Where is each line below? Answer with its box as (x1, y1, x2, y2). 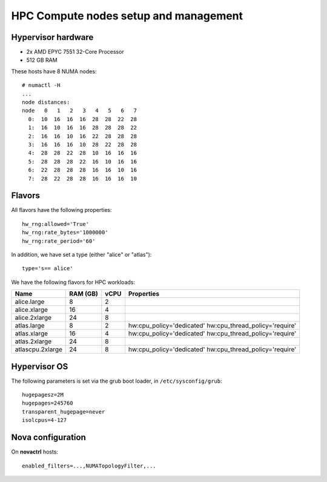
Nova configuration (11, 432, 86, 443)
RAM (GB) (68, 289, 98, 298)
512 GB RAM (26, 56, 58, 64)
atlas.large (15, 322, 45, 330)
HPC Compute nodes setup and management (11, 9, 243, 22)
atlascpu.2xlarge (15, 345, 63, 354)
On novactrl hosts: (11, 448, 59, 455)
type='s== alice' (22, 265, 73, 272)
